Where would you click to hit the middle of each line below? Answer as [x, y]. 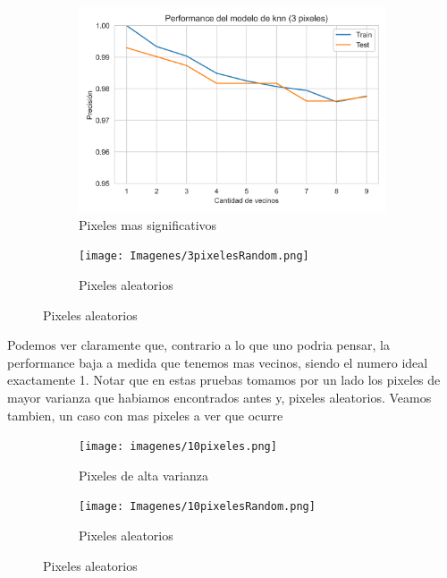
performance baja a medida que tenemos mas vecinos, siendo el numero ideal [218, 362]
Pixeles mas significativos [148, 224]
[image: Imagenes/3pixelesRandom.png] [194, 256]
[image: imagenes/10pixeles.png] [178, 447]
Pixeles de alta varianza [143, 475]
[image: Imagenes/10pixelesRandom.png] [197, 507]
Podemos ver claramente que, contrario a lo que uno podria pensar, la [198, 345]
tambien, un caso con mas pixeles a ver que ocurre [145, 415]
